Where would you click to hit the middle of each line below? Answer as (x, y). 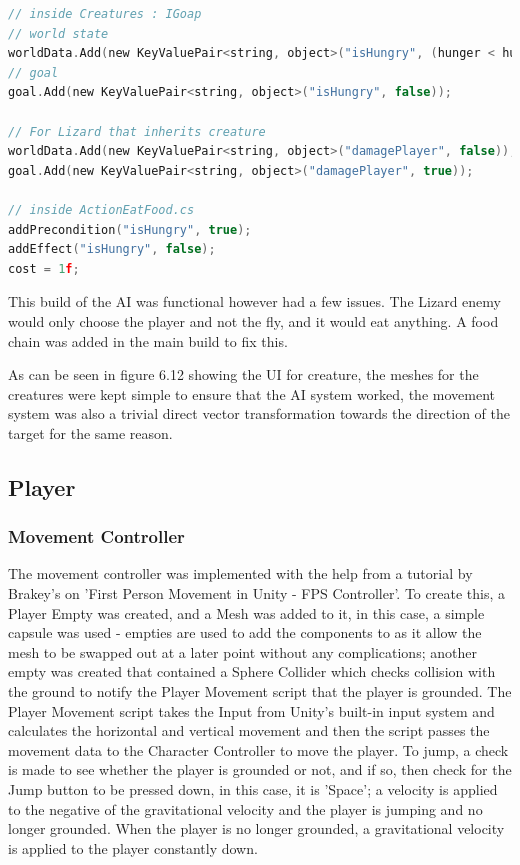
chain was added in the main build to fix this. (148, 340)
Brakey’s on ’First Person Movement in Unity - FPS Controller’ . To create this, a (256, 593)
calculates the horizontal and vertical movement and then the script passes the (249, 730)
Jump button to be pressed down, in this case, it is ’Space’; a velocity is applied (253, 789)
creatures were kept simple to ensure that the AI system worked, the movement (251, 393)
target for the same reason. (90, 432)
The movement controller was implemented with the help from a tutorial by (240, 573)
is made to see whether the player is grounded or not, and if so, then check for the (260, 769)
